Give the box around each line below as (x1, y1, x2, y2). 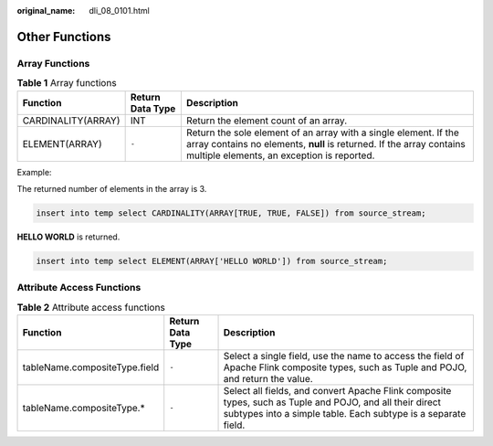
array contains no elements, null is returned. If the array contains (185, 137, 466, 150)
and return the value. (223, 372, 314, 385)
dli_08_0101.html (89, 5, 150, 16)
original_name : (16, 5, 76, 16)
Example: (16, 166, 52, 177)
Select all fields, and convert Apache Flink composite (223, 384, 452, 397)
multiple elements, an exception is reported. (185, 149, 375, 162)
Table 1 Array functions (16, 77, 118, 90)
